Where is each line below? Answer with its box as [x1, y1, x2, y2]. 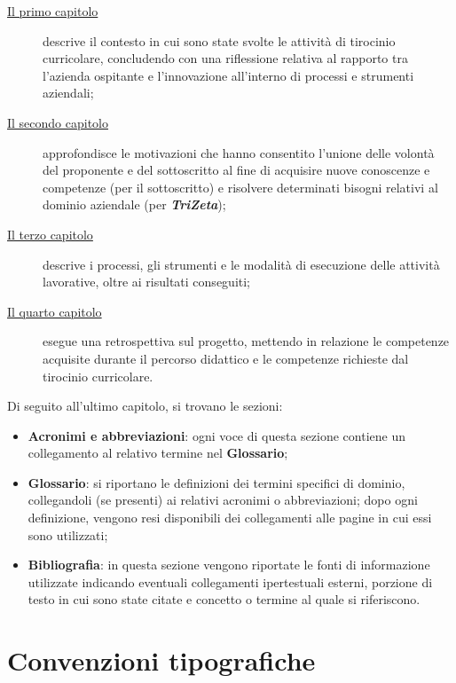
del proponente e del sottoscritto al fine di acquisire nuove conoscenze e [43, 161, 430, 179]
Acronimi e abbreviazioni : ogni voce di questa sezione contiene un [28, 426, 405, 444]
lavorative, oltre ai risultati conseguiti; [43, 272, 251, 291]
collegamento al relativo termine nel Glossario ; [28, 444, 288, 462]
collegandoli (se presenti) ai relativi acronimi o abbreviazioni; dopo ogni [28, 491, 418, 509]
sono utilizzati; [28, 525, 108, 544]
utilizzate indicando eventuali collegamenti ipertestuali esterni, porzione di [28, 572, 433, 591]
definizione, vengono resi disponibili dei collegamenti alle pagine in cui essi [28, 508, 432, 527]
